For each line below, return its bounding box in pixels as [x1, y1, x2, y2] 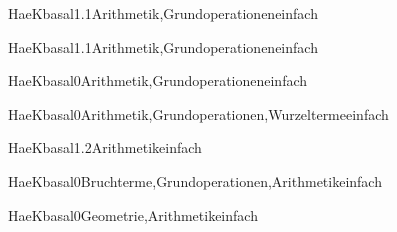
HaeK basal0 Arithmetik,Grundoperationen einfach [8, 70, 308, 91]
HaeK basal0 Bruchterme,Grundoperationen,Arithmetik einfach [8, 170, 382, 191]
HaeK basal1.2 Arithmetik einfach [8, 137, 202, 158]
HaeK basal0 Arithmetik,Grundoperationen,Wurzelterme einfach [8, 103, 389, 124]
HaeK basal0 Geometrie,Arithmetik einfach [8, 204, 258, 225]
